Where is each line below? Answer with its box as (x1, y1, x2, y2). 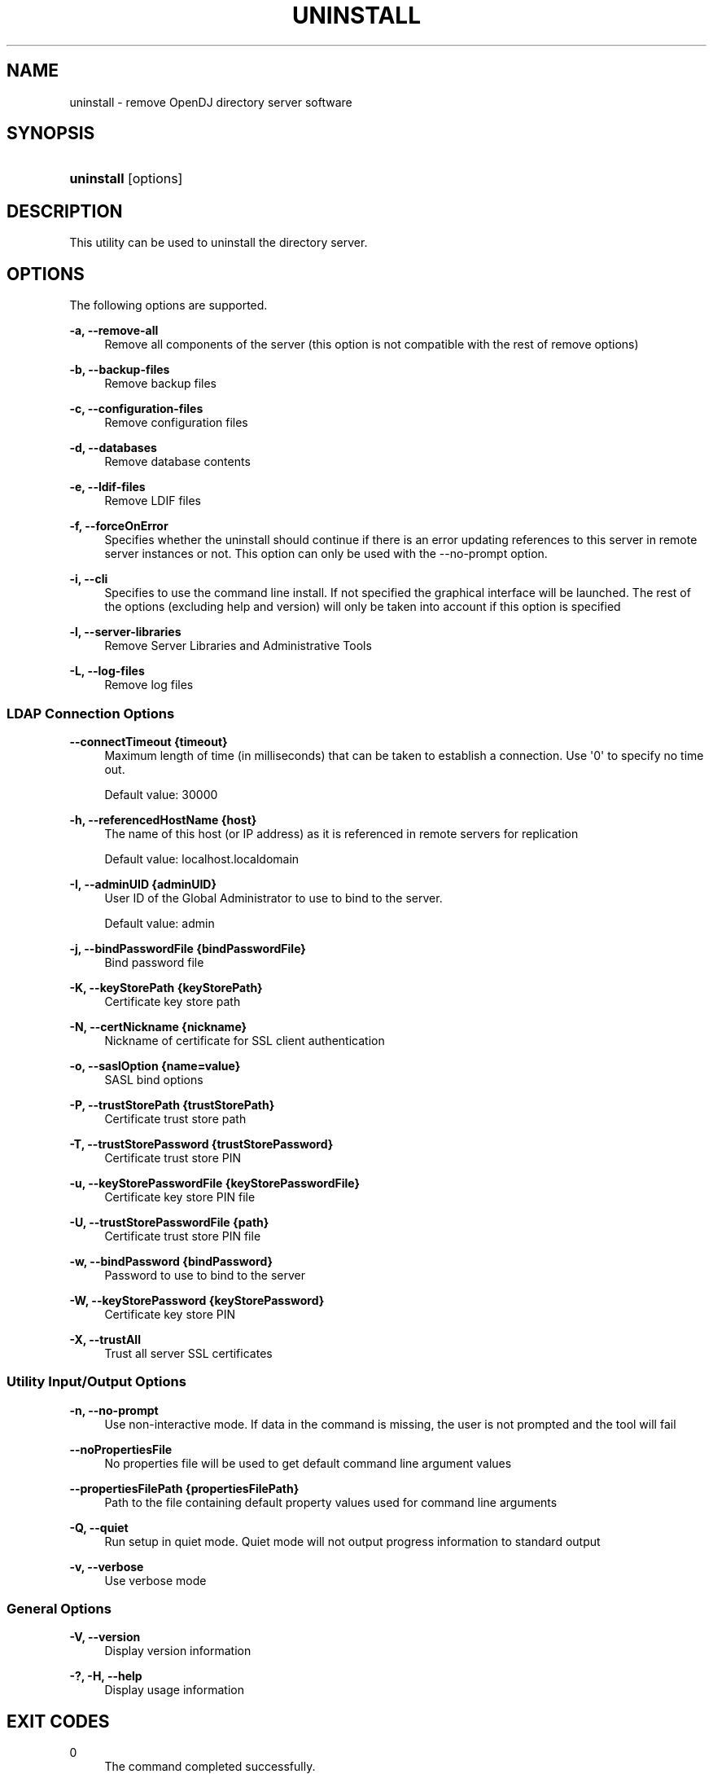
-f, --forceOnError (69, 519, 168, 534)
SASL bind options (104, 1072, 203, 1087)
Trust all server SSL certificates (104, 1346, 273, 1360)
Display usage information (104, 1683, 244, 1697)
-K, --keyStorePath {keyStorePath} (69, 980, 263, 995)
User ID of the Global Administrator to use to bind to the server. (104, 890, 443, 905)
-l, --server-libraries (69, 625, 182, 639)
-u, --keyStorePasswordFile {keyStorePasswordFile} (69, 1175, 361, 1190)
